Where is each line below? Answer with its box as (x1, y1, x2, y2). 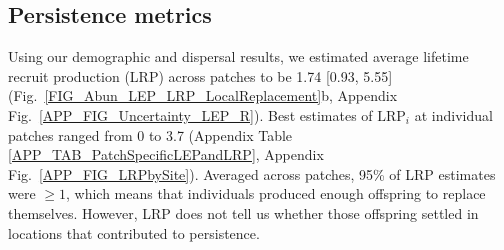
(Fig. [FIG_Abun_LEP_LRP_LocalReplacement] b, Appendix (8, 85, 398, 106)
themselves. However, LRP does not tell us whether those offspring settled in (8, 202, 479, 223)
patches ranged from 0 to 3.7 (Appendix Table (8, 124, 293, 145)
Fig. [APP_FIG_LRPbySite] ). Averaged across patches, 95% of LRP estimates (8, 163, 496, 184)
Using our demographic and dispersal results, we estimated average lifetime (8, 46, 469, 67)
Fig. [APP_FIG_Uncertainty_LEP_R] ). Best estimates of (8, 104, 373, 125)
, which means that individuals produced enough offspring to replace (65, 183, 486, 204)
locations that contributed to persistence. (8, 222, 260, 243)
